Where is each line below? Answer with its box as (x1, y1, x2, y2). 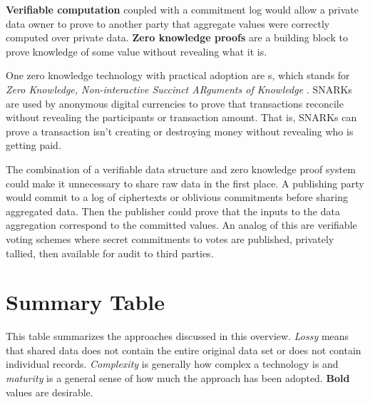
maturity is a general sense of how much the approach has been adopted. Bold (6, 371, 350, 385)
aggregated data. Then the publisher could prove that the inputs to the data (6, 203, 340, 218)
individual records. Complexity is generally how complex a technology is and (6, 356, 339, 371)
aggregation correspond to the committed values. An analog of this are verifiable (6, 217, 357, 232)
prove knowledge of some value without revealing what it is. (6, 43, 267, 58)
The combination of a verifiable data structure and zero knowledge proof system (6, 161, 356, 176)
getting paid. (6, 138, 61, 153)
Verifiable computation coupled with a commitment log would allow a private (6, 2, 359, 16)
